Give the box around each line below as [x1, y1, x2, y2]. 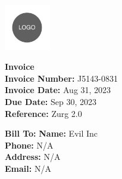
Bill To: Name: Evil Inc [5, 127, 98, 140]
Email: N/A [5, 162, 51, 174]
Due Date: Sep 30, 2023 [5, 95, 96, 107]
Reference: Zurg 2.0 [5, 107, 82, 119]
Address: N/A [5, 150, 61, 163]
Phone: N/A [5, 138, 54, 151]
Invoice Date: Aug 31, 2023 [5, 84, 111, 96]
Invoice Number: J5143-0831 [5, 72, 118, 84]
